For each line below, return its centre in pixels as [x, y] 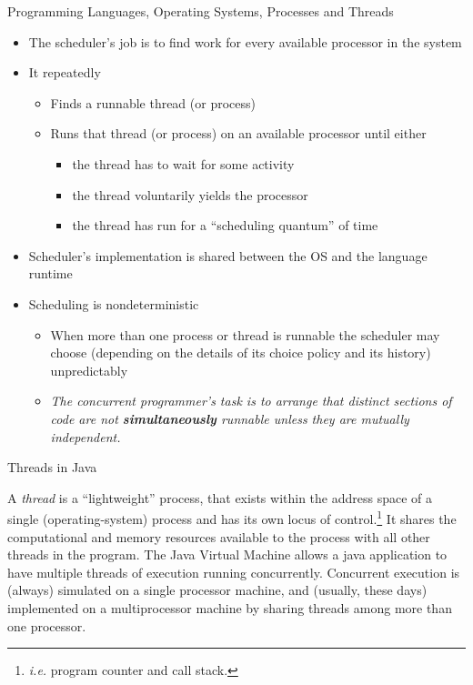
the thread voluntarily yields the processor [190, 194]
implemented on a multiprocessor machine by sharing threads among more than [230, 607]
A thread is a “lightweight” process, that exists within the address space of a [220, 497]
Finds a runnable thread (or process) [153, 102]
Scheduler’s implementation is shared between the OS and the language [228, 255]
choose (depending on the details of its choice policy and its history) [241, 353]
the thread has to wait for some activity [183, 163]
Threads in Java [52, 467]
